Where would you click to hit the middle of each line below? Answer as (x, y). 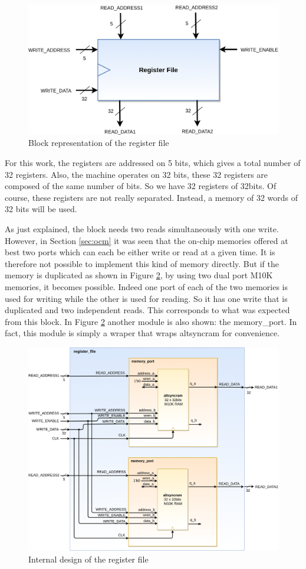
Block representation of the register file (99, 143)
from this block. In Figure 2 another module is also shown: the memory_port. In (151, 321)
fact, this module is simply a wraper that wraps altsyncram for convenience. (142, 333)
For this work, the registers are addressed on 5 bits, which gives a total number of (153, 163)
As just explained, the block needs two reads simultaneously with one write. (142, 229)
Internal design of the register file (88, 559)
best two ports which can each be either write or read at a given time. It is (140, 252)
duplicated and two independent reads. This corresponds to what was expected (147, 310)
